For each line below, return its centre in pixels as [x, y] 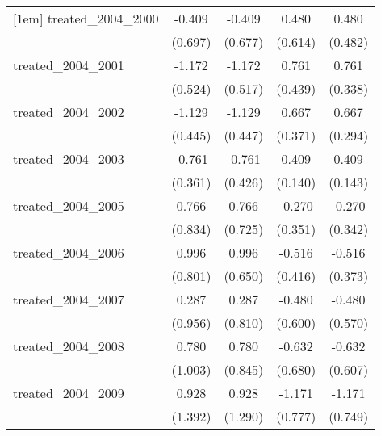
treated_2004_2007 [69, 299]
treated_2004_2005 [69, 205]
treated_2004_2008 [69, 346]
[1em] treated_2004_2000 [86, 18]
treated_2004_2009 [69, 393]
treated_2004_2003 [69, 159]
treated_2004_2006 [69, 252]
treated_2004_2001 [69, 65]
